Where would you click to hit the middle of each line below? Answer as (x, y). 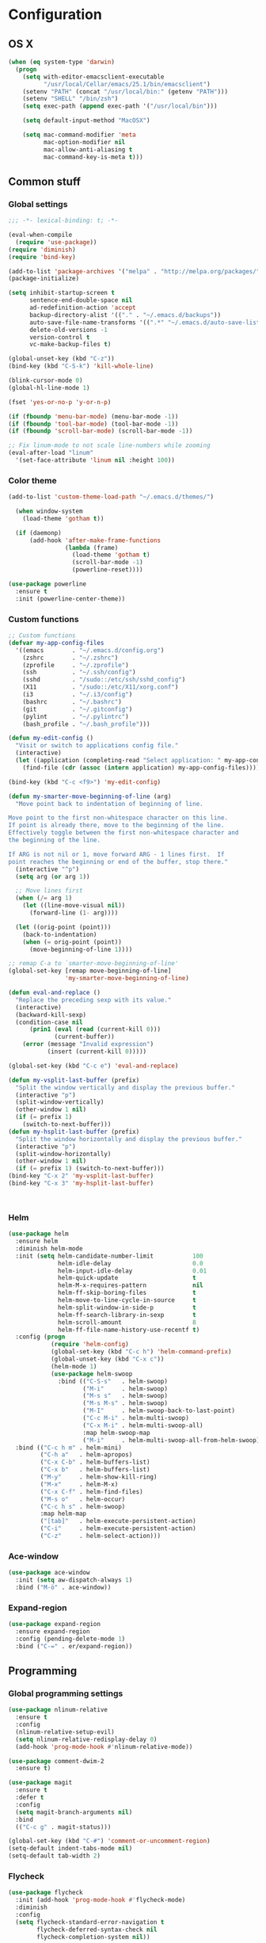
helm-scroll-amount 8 (127, 1322)
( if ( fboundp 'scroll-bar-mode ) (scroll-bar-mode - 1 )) (101, 431)
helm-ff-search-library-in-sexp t (127, 1315)
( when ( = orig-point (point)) (72, 942)
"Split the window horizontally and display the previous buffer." (129, 1139)
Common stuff (45, 181)
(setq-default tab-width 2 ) (55, 1856)
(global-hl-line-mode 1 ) (49, 387)
